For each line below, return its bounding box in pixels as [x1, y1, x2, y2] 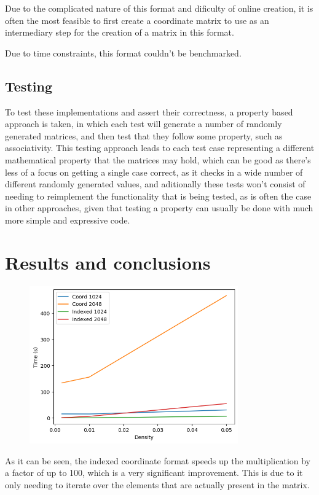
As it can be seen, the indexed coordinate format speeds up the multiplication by [5, 454, 310, 467]
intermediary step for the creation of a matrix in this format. [5, 26, 234, 39]
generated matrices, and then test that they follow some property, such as [5, 129, 283, 142]
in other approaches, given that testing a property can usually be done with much [5, 201, 313, 214]
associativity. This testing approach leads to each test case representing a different [5, 141, 315, 154]
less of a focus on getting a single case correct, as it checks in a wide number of [5, 165, 303, 178]
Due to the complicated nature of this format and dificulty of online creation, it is [5, 2, 313, 14]
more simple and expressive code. [5, 213, 130, 226]
